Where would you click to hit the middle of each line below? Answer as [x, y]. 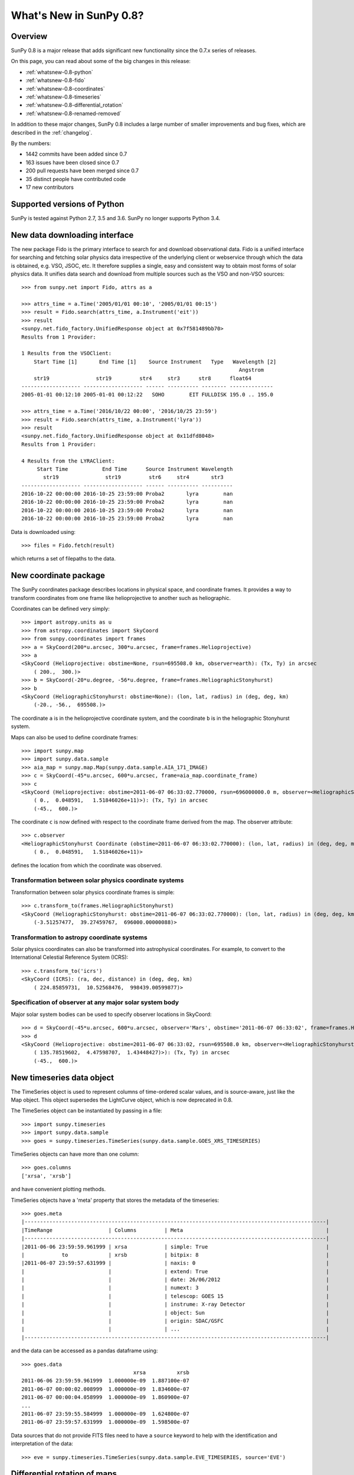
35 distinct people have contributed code [76, 179]
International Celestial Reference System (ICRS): [70, 957]
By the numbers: [31, 143]
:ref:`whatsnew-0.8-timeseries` [63, 97]
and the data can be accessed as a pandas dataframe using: [84, 1351]
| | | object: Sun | [176, 1312]
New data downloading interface [72, 235]
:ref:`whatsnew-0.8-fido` [55, 80]
